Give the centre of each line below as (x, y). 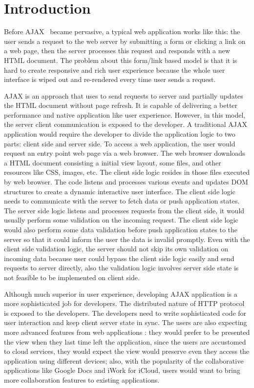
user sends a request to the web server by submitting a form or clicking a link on (125, 41)
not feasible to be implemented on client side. (72, 277)
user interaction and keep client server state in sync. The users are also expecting (126, 322)
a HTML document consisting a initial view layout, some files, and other (113, 162)
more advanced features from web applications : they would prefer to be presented (127, 332)
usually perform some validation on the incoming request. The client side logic (121, 220)
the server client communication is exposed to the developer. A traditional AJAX (126, 124)
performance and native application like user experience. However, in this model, (125, 114)
